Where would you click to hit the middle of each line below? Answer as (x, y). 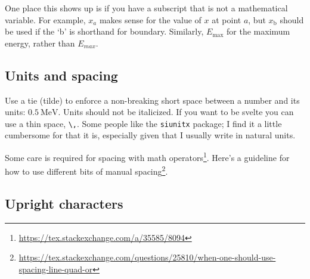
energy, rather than (40, 43)
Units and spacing (61, 75)
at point (227, 19)
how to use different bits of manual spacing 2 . (86, 170)
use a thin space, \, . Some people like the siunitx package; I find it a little (143, 123)
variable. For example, (45, 19)
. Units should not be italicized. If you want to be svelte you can (176, 112)
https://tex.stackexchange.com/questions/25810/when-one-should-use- (147, 257)
